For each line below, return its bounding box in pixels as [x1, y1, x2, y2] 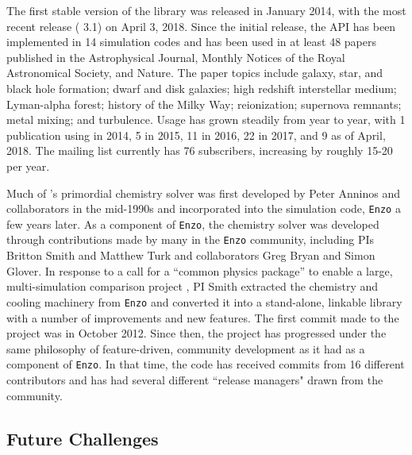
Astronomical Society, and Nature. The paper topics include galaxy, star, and [6, 64, 383, 81]
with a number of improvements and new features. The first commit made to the [6, 309, 399, 326]
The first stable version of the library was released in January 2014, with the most [6, 2, 406, 18]
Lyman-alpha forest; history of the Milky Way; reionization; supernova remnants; [6, 95, 402, 112]
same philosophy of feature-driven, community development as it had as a [6, 340, 365, 357]
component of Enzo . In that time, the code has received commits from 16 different [6, 356, 405, 372]
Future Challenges [6, 426, 159, 450]
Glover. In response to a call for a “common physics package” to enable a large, [6, 262, 393, 279]
